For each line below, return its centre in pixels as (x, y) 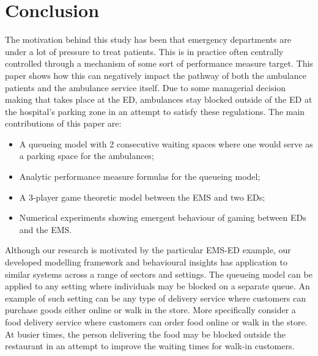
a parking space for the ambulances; (87, 156)
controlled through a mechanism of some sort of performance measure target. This (159, 63)
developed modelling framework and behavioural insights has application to (146, 262)
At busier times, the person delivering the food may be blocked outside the (145, 334)
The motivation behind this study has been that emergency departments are (148, 39)
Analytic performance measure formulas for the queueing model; (140, 176)
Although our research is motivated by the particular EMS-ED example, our (148, 250)
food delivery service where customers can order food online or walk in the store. (156, 322)
